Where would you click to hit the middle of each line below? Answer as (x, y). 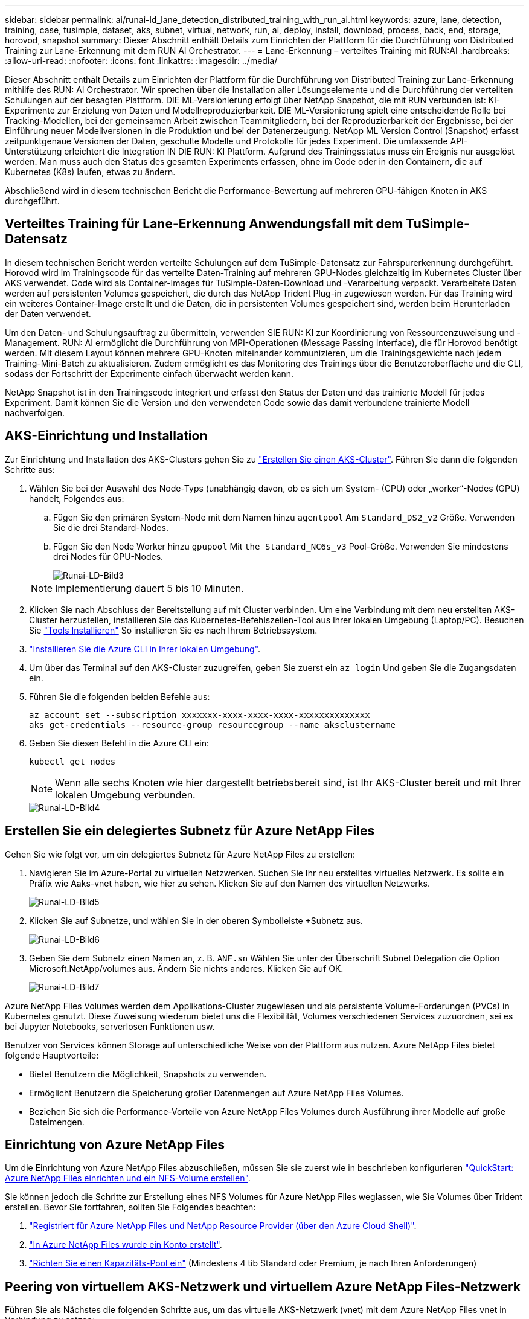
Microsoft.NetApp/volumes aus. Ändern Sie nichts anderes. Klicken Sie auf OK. (186, 968)
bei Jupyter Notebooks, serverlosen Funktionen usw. (110, 1026)
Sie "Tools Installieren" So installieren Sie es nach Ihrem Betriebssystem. (173, 630)
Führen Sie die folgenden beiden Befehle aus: (120, 696)
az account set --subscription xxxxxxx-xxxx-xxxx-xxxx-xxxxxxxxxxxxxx (200, 715)
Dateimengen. (57, 1122)
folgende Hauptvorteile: (52, 1055)
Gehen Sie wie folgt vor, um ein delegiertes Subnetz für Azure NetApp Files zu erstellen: (180, 854)
